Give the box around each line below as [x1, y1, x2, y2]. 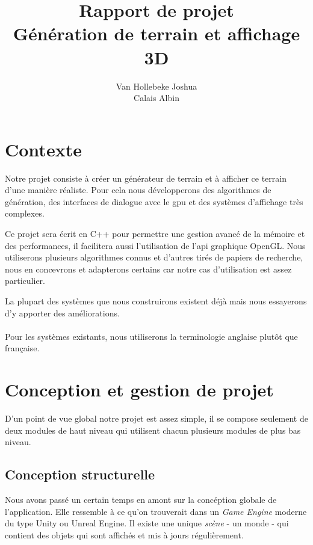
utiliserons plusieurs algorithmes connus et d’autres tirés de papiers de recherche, [5, 251, 303, 263]
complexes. [5, 207, 45, 220]
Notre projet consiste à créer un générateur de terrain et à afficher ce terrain [5, 171, 287, 184]
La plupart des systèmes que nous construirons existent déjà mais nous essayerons [5, 294, 307, 307]
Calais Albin [134, 91, 179, 104]
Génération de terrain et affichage [13, 21, 300, 46]
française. [5, 342, 40, 354]
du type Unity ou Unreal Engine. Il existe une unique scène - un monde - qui [5, 517, 289, 529]
